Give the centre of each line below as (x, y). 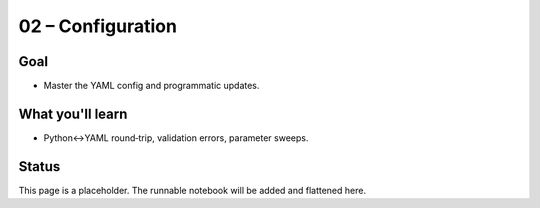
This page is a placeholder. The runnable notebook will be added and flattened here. (192, 190)
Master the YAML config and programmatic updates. (151, 86)
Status (39, 166)
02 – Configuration (97, 26)
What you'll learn (73, 113)
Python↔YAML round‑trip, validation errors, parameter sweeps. (176, 137)
